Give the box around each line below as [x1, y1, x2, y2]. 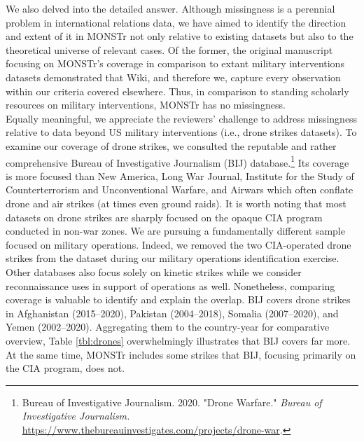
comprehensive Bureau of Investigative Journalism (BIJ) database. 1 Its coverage [6, 153, 349, 170]
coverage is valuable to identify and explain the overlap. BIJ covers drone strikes [6, 292, 351, 307]
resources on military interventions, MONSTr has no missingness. [6, 97, 286, 112]
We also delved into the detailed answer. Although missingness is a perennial [6, 1, 335, 15]
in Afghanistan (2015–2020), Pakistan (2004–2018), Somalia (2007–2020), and [6, 305, 339, 320]
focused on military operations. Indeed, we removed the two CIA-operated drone [6, 237, 351, 251]
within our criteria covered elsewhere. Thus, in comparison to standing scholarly [6, 83, 349, 98]
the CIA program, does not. [6, 361, 125, 375]
